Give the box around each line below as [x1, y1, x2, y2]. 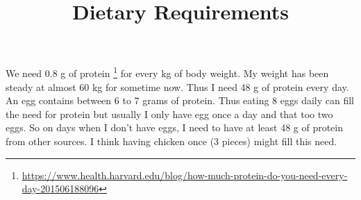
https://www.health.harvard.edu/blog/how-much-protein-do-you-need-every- [22, 167, 348, 182]
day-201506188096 [22, 181, 99, 196]
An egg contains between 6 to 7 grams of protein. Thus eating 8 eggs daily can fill [6, 93, 355, 108]
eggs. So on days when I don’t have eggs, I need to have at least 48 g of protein [6, 120, 344, 135]
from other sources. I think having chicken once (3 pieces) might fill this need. [6, 134, 337, 148]
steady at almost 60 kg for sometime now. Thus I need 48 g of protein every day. [6, 79, 349, 94]
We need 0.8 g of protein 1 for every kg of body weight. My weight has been [6, 64, 329, 81]
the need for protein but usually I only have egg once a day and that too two [6, 106, 333, 121]
